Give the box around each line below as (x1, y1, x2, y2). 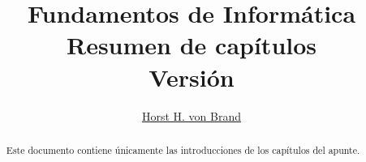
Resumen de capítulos (66, 28, 317, 62)
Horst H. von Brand (141, 107, 242, 124)
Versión (149, 60, 235, 93)
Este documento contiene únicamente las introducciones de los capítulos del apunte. (6, 143, 360, 156)
